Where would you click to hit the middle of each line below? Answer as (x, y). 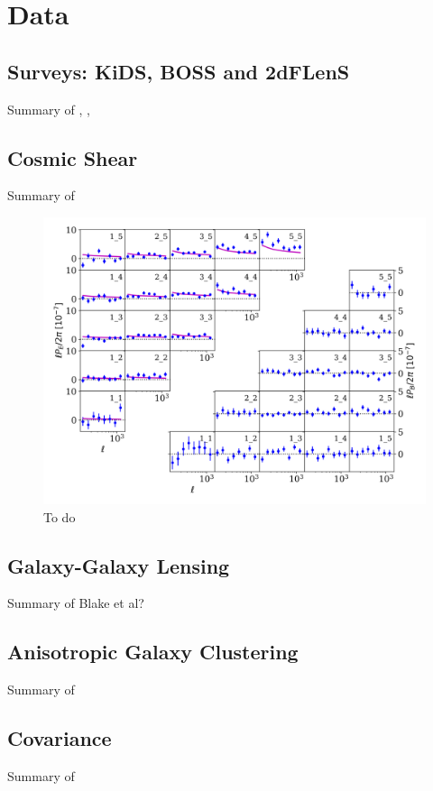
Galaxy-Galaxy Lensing (119, 565)
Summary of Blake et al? (76, 603)
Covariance (60, 738)
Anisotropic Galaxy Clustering (153, 652)
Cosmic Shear (73, 157)
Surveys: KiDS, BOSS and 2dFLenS (179, 71)
